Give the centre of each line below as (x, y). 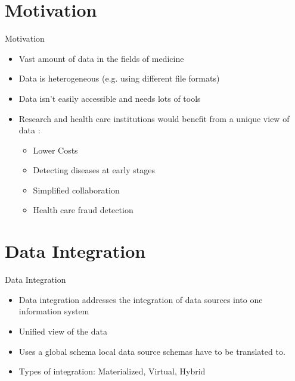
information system (54, 311)
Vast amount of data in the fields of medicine (101, 58)
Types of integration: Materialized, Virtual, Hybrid (112, 371)
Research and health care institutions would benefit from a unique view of (154, 118)
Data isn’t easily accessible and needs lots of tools (110, 98)
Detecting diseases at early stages (94, 170)
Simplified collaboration (76, 190)
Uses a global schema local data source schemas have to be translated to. (152, 351)
